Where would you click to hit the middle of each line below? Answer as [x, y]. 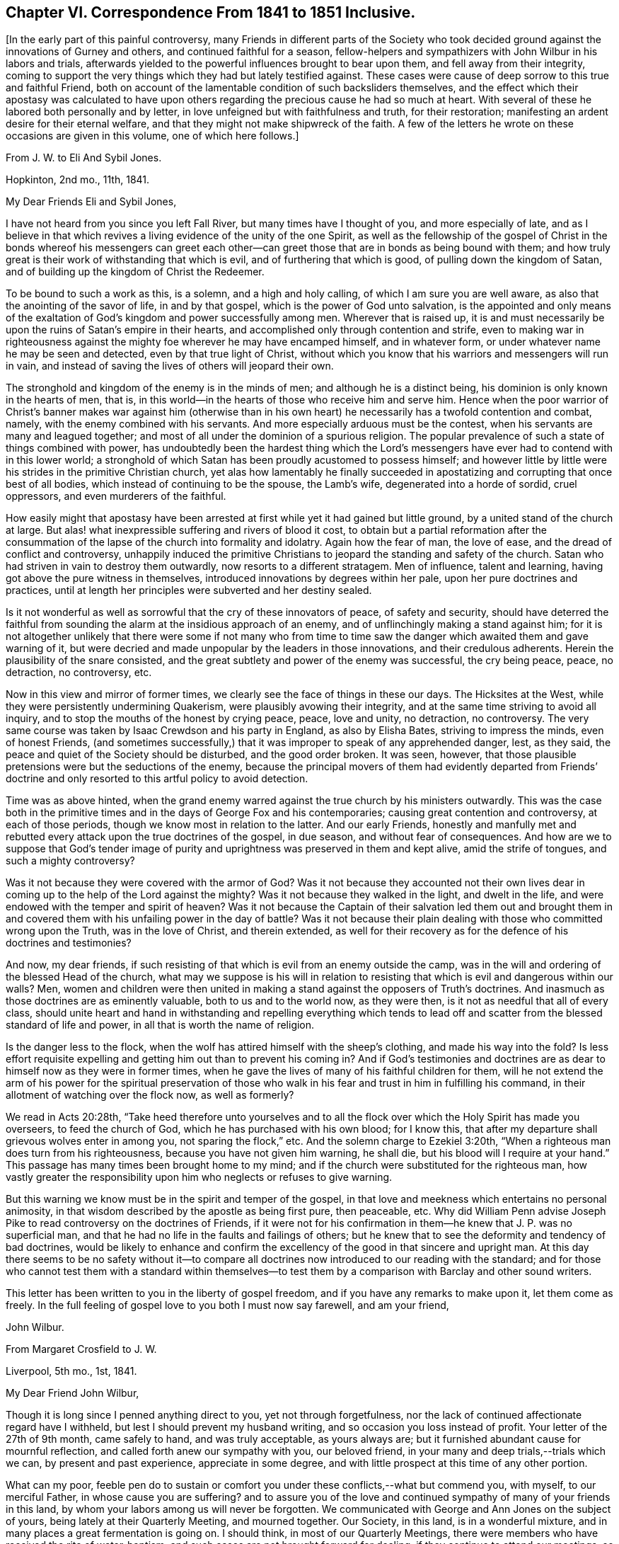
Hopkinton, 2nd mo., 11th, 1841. [78, 180]
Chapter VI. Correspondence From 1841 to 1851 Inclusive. [211, 12]
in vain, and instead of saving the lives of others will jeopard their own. [170, 366]
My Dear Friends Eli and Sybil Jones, [91, 202]
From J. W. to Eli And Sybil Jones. [84, 158]
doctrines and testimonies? [69, 943]
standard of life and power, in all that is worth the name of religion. [160, 1025]
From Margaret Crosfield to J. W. [81, 1349]
